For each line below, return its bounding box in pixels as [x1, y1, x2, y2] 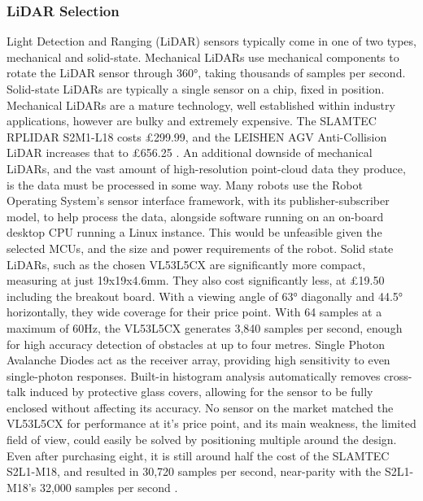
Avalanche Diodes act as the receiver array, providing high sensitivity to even [7, 351, 390, 368]
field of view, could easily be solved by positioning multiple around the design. [7, 431, 397, 448]
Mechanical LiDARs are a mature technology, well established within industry [7, 96, 395, 113]
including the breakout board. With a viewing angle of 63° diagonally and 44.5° [7, 287, 403, 304]
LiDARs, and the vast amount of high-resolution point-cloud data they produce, [7, 159, 406, 176]
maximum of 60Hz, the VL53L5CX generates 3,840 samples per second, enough [7, 319, 403, 336]
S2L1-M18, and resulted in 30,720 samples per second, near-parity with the [7, 463, 382, 480]
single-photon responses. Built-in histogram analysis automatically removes [7, 367, 381, 384]
